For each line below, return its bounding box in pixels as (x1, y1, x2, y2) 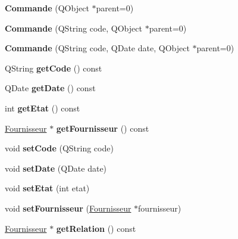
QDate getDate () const (5, 82, 96, 94)
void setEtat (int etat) (5, 182, 90, 194)
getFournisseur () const (56, 122, 149, 134)
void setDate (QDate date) (5, 162, 107, 174)
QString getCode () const (5, 61, 102, 74)
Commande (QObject (5, 2, 89, 14)
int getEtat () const (5, 101, 80, 114)
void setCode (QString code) (5, 142, 114, 154)
